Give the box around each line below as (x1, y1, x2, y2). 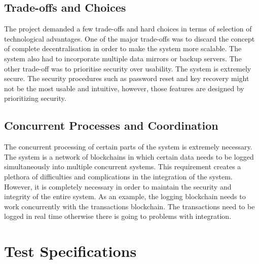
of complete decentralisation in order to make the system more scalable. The (4, 43, 242, 54)
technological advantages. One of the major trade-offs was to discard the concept (4, 33, 255, 44)
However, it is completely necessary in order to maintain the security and (4, 181, 232, 192)
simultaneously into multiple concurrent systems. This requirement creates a (4, 161, 241, 172)
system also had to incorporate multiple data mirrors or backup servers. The (4, 53, 242, 63)
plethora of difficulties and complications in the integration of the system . (4, 171, 233, 181)
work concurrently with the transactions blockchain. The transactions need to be (4, 201, 255, 211)
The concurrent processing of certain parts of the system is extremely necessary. (4, 141, 252, 152)
